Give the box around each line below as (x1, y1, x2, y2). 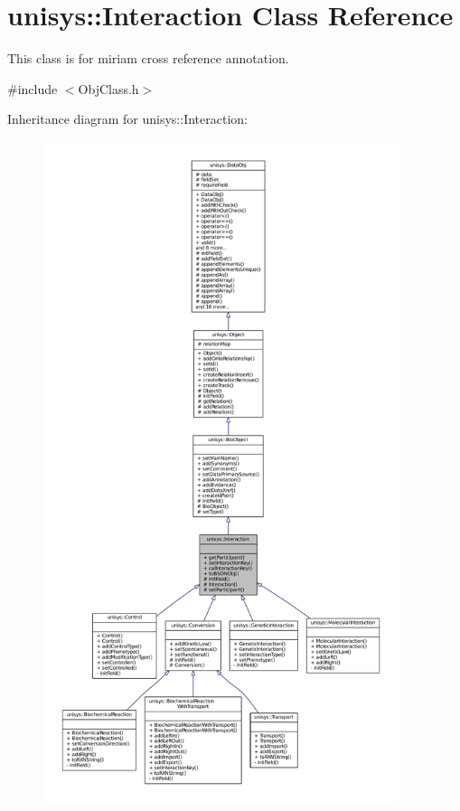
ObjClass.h (78, 79, 139, 98)
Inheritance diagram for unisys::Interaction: (7, 109, 248, 128)
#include (7, 79, 58, 98)
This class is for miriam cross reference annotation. (7, 49, 289, 68)
